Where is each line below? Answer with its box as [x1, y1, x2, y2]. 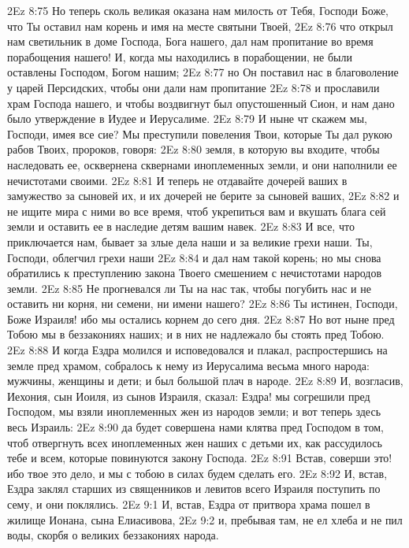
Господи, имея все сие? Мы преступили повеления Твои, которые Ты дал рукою [7, 125, 392, 142]
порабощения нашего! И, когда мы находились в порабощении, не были [7, 48, 352, 65]
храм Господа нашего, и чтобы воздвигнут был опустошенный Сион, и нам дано [7, 94, 395, 111]
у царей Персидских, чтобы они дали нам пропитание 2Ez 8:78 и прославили [7, 79, 380, 95]
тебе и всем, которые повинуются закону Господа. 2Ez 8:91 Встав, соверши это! [7, 450, 392, 466]
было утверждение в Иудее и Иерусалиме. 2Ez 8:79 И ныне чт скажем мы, [7, 110, 367, 127]
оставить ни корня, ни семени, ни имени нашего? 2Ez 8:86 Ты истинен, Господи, [7, 295, 398, 312]
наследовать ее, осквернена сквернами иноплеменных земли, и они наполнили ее [7, 156, 397, 172]
